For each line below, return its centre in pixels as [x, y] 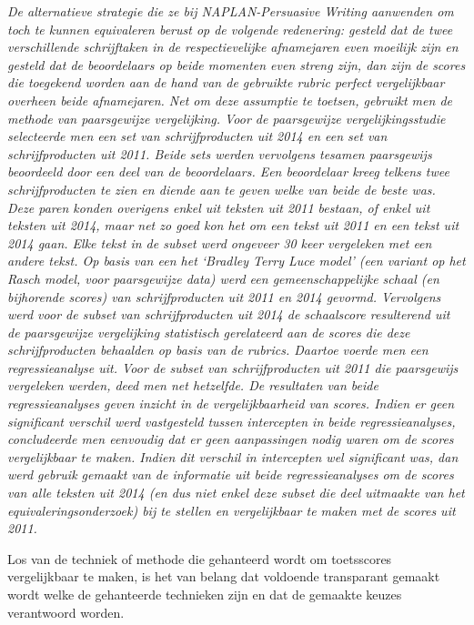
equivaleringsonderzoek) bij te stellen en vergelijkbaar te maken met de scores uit [232, 510]
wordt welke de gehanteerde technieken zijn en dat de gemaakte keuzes [205, 594]
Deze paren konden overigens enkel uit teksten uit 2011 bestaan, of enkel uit [219, 207]
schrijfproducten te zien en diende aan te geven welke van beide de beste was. [222, 189]
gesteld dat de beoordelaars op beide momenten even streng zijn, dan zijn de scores [237, 64]
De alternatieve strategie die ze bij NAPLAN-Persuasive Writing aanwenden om [231, 11]
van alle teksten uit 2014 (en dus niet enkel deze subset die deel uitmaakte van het [236, 493]
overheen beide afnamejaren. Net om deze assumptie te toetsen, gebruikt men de [230, 100]
